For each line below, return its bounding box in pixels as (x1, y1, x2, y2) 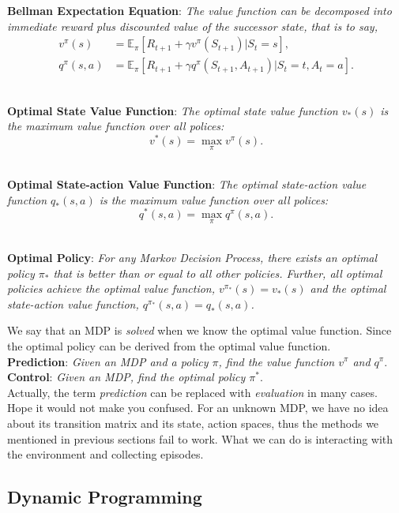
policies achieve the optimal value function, (7, 280, 216, 297)
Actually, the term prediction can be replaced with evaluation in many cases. (7, 384, 378, 400)
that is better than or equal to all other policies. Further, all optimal (53, 264, 382, 281)
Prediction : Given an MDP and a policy (7, 353, 209, 369)
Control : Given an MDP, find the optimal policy (7, 369, 246, 385)
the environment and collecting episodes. (7, 446, 204, 462)
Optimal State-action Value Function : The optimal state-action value (7, 175, 367, 192)
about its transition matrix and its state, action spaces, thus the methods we (7, 414, 379, 431)
